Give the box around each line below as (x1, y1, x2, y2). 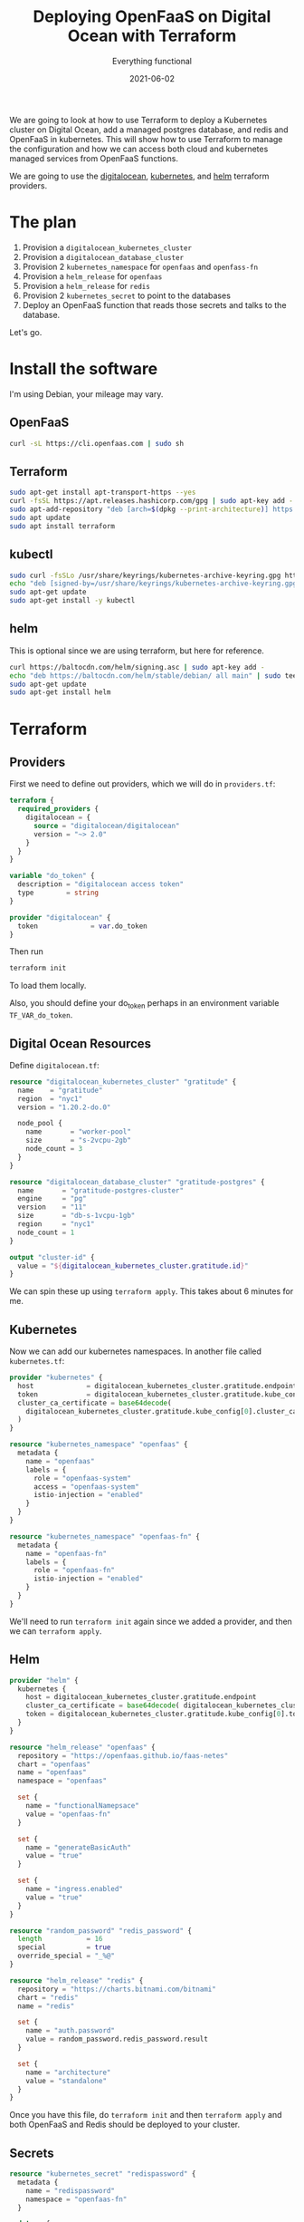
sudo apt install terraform (9, 521, 116, 531)
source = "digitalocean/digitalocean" (33, 821, 180, 830)
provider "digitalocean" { (9, 913, 111, 922)
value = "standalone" (25, 2076, 107, 2085)
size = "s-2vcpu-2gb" (25, 1135, 131, 1145)
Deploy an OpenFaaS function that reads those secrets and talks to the (22, 299, 287, 310)
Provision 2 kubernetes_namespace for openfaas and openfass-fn (22, 261, 259, 272)
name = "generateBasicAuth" (25, 1842, 131, 1852)
